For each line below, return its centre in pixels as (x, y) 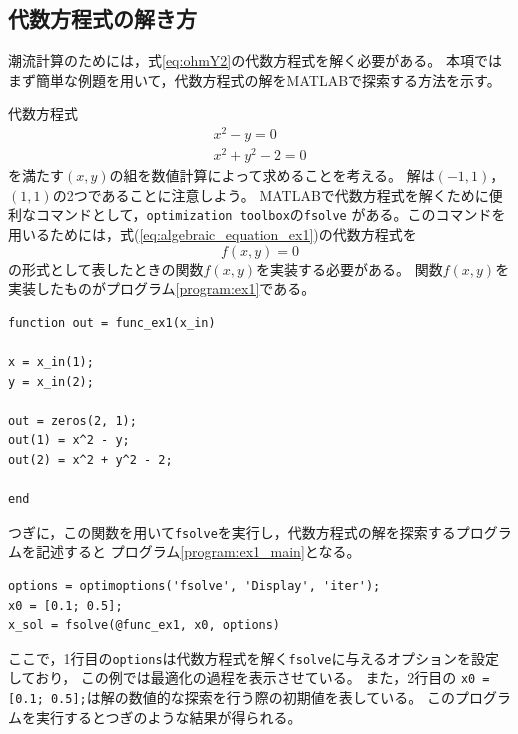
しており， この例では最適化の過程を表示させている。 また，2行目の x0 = (249, 677)
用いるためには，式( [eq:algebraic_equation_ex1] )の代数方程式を (212, 234)
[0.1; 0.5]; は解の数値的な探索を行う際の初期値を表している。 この (231, 697)
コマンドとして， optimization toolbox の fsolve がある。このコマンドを (270, 214)
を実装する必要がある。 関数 (349, 268)
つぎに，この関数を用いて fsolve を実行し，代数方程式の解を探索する (232, 531)
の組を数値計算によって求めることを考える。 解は (272, 175)
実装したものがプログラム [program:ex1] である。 (162, 288)
